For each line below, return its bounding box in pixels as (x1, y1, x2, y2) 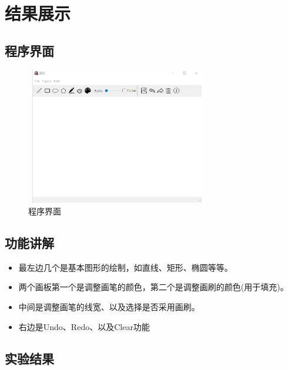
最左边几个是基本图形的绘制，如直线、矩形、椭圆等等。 (18, 261, 233, 273)
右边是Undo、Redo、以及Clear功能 (18, 320, 150, 332)
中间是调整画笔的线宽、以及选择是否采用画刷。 (18, 300, 200, 312)
